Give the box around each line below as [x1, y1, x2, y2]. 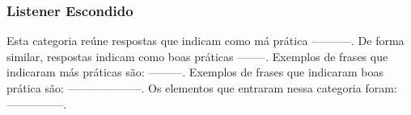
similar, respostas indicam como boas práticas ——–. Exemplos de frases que [6, 47, 388, 64]
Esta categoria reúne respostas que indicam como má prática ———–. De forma [6, 32, 405, 49]
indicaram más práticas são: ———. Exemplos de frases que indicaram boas [6, 64, 383, 80]
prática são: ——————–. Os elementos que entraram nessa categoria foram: [6, 80, 397, 96]
